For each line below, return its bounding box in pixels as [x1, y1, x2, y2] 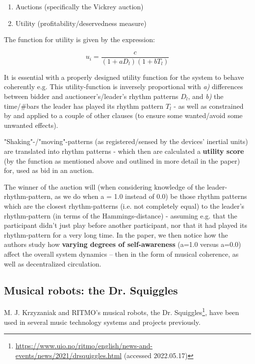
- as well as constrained [174, 100, 244, 111]
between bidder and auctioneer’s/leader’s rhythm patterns [4, 91, 178, 101]
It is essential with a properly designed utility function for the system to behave [4, 72, 244, 82]
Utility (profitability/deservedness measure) [15, 18, 147, 28]
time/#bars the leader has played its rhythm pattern [4, 100, 164, 111]
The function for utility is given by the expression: [4, 34, 155, 45]
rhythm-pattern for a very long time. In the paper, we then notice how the [4, 229, 228, 240]
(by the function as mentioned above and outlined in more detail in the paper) [4, 155, 240, 166]
